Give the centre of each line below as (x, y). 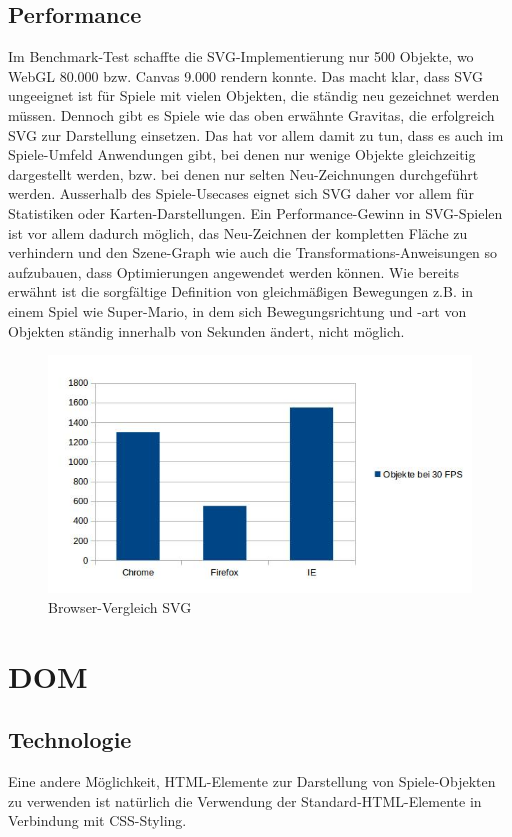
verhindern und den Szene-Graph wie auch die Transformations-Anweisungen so (253, 252)
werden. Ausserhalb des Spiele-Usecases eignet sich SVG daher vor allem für (241, 193)
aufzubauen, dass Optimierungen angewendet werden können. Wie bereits (234, 271)
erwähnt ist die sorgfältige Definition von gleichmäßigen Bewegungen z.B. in (241, 291)
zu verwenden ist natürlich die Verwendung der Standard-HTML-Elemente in (245, 800)
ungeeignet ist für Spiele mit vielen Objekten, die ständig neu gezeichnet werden (254, 95)
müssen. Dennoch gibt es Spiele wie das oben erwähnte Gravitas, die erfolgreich (251, 114)
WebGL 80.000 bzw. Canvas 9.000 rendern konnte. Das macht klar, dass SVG (246, 75)
